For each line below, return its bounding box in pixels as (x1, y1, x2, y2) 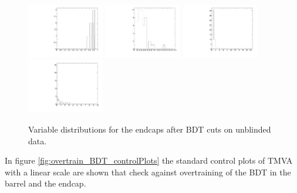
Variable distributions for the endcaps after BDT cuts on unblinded (28, 123, 271, 135)
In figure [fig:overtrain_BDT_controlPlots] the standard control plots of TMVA (5, 154, 293, 167)
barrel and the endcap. (5, 177, 86, 189)
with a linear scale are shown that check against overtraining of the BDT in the (5, 165, 291, 178)
